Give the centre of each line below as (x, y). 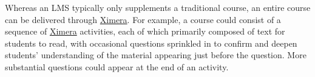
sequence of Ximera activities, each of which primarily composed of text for (145, 31)
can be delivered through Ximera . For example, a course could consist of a (143, 19)
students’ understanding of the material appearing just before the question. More (156, 55)
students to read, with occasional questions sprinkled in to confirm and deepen (151, 43)
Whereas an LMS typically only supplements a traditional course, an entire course (158, 7)
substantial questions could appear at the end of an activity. (117, 66)
